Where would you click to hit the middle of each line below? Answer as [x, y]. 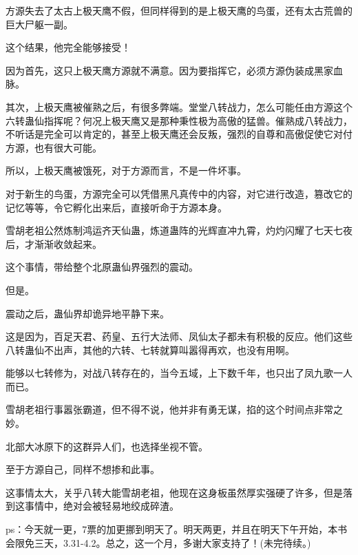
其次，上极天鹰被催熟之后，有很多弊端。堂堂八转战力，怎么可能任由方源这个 [179, 106]
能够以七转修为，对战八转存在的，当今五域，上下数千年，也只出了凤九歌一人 [179, 373]
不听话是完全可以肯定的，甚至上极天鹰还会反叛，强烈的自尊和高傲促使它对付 [179, 134]
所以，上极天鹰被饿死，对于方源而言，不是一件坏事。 [126, 170]
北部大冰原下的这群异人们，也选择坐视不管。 [107, 446]
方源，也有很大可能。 [54, 147]
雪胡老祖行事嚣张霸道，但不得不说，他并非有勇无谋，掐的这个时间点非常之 [174, 409]
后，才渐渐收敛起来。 [54, 243]
